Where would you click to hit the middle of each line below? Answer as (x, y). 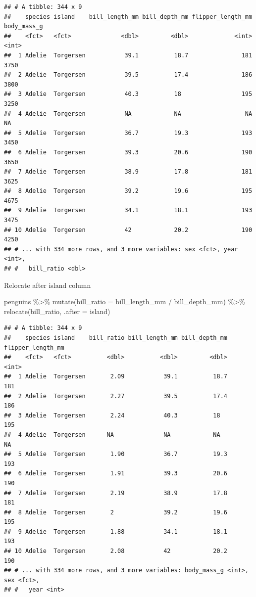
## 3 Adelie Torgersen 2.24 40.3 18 (112, 415)
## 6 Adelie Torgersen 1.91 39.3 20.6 (116, 474)
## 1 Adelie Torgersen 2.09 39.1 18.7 (116, 377)
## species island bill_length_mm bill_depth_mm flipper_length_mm (128, 17)
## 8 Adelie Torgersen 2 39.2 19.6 (116, 512)
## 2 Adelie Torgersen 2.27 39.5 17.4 (116, 396)
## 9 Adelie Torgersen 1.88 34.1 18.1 (116, 531)
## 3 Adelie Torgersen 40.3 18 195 (128, 94)
